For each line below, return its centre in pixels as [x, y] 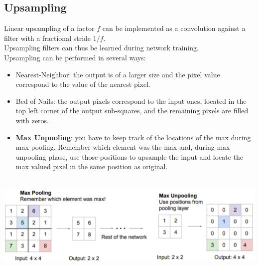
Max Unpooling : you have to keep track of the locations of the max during [133, 137]
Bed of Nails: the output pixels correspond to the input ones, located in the [131, 101]
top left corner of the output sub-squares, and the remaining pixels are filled [132, 111]
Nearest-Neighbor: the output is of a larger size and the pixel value [118, 74]
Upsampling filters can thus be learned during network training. [101, 48]
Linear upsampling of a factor [49, 28]
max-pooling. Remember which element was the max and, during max [123, 147]
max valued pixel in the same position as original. [92, 166]
